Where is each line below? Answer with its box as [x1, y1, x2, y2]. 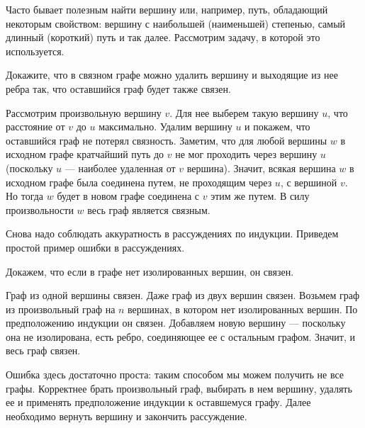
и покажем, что [245, 119, 310, 134]
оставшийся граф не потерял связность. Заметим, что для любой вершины [6, 133, 327, 147]
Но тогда [6, 188, 44, 203]
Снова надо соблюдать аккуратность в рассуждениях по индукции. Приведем [6, 226, 339, 241]
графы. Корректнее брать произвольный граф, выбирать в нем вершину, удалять [6, 381, 352, 395]
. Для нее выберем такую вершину [169, 105, 319, 120]
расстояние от [6, 119, 65, 134]
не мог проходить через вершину [175, 147, 318, 162]
